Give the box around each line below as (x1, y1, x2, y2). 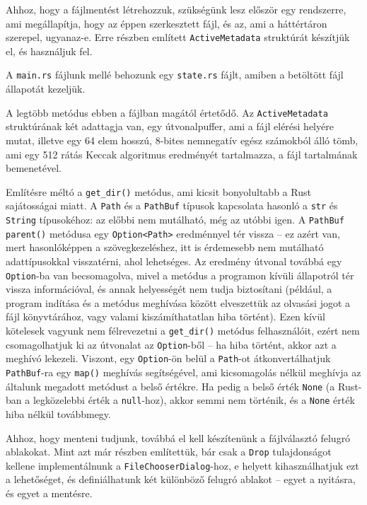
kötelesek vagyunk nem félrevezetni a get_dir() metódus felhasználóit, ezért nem (6, 323, 360, 337)
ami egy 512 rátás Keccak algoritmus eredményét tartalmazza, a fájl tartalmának (6, 146, 358, 161)
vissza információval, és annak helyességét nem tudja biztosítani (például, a (6, 281, 332, 296)
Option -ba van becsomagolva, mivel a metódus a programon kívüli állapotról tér (6, 267, 354, 282)
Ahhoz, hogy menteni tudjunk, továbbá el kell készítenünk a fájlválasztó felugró (6, 430, 351, 445)
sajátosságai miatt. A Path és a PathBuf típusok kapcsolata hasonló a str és (6, 198, 338, 213)
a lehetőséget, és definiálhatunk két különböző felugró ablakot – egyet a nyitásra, (6, 472, 356, 487)
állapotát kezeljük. (6, 81, 86, 96)
